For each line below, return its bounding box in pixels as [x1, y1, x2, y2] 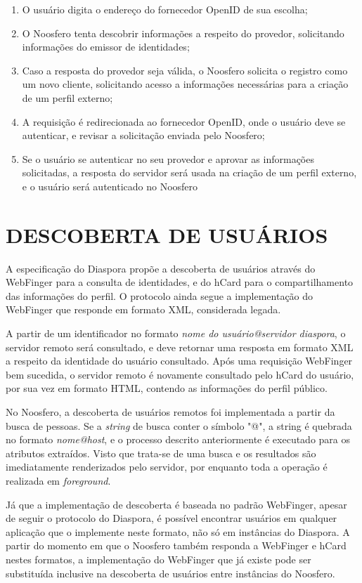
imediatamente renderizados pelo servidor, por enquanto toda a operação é [6, 459, 328, 474]
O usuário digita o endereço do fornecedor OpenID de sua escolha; [22, 2, 308, 16]
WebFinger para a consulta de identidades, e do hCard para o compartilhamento [6, 275, 354, 289]
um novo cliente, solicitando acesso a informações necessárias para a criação [22, 77, 349, 91]
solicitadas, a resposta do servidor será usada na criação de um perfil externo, [22, 165, 357, 180]
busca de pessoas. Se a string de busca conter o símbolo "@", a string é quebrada [6, 418, 352, 433]
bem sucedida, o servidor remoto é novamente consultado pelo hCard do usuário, [6, 367, 354, 381]
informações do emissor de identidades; [22, 39, 190, 54]
